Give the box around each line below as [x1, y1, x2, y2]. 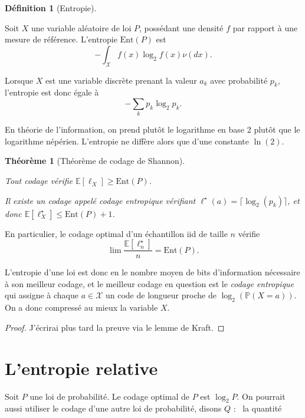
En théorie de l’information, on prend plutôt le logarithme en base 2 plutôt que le [5, 123, 300, 136]
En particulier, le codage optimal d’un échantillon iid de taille [5, 227, 228, 239]
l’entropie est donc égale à [5, 86, 99, 98]
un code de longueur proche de [105, 289, 217, 301]
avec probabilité [210, 74, 268, 86]
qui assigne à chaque [5, 289, 78, 301]
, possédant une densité [139, 21, 224, 34]
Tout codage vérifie [5, 175, 73, 187]
